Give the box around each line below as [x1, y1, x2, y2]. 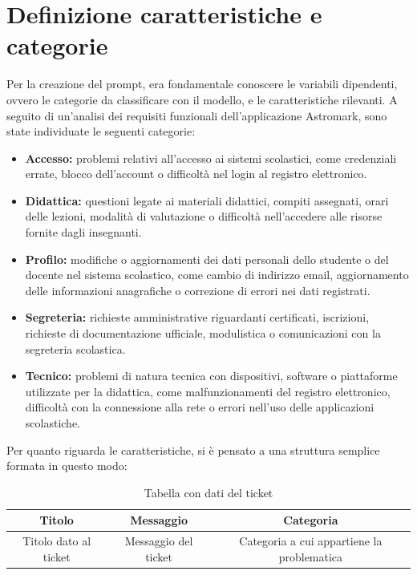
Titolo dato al [22, 532, 91, 549]
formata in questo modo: [6, 457, 128, 474]
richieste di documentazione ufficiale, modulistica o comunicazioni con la [25, 325, 381, 342]
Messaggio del [124, 532, 193, 549]
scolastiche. [25, 415, 80, 431]
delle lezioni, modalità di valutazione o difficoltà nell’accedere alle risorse [25, 208, 383, 225]
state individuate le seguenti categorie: [6, 123, 196, 140]
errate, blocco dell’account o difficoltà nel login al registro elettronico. [25, 165, 367, 182]
